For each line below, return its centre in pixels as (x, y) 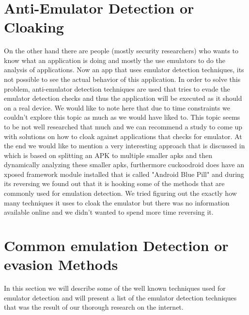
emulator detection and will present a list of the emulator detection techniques (120, 297)
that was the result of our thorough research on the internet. (94, 307)
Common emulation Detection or (116, 245)
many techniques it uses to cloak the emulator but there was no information (117, 202)
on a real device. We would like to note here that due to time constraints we (117, 107)
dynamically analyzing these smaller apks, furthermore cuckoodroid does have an (124, 165)
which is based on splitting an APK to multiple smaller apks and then (108, 155)
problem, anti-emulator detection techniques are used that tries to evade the (117, 88)
